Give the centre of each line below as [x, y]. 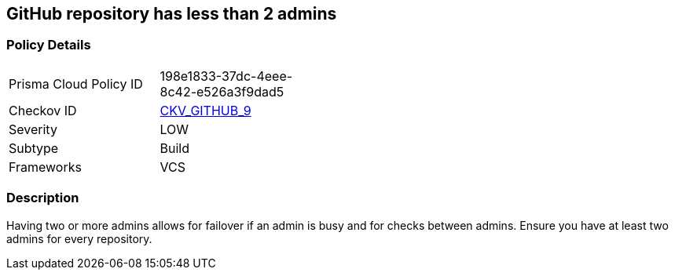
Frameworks [45, 167]
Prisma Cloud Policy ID [76, 84]
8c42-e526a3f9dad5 [222, 91]
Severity [33, 129]
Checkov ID [43, 110]
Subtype [34, 148]
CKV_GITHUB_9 [205, 110]
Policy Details [49, 45]
